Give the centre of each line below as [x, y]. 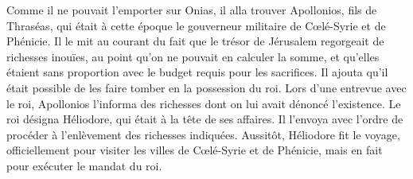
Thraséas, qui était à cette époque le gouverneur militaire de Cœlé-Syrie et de [196, 25]
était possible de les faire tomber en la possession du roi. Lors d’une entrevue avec [206, 87]
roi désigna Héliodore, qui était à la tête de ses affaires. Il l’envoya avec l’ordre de [205, 119]
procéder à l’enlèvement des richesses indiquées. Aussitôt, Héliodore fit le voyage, [203, 134]
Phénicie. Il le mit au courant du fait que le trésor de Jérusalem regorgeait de [195, 41]
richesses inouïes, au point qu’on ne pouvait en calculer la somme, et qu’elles [193, 56]
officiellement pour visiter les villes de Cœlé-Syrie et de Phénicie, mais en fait [195, 150]
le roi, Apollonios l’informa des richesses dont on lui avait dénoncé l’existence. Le [204, 103]
